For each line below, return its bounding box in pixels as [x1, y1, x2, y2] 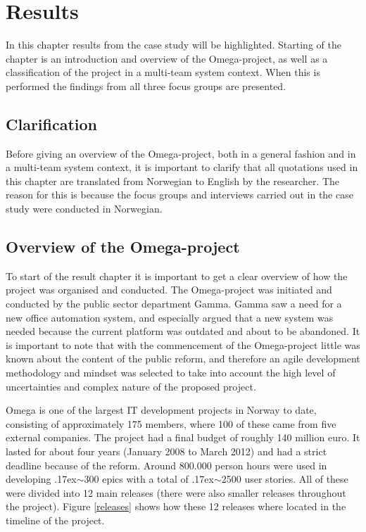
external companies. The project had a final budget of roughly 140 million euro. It [6, 430, 360, 445]
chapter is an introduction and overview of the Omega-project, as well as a [6, 51, 328, 65]
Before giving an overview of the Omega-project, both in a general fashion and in [6, 146, 356, 160]
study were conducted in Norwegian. [6, 201, 163, 216]
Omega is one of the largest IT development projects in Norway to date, [6, 403, 317, 417]
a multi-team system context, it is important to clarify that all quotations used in [6, 160, 358, 175]
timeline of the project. [6, 512, 105, 527]
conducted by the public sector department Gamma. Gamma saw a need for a [6, 296, 342, 311]
